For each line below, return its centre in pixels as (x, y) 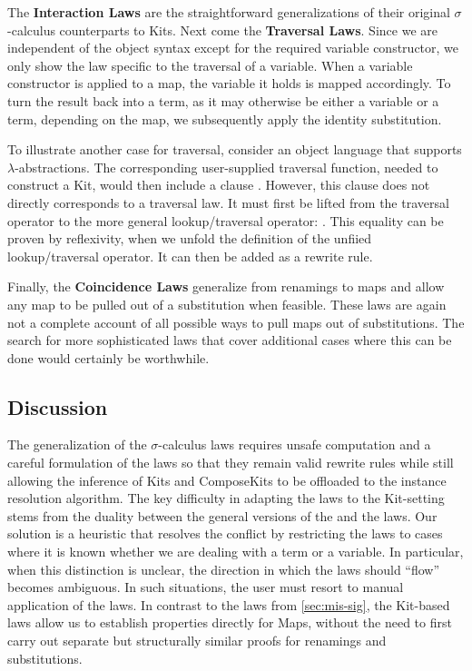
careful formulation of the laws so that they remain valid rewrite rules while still (231, 463)
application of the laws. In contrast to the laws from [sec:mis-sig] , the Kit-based (229, 604)
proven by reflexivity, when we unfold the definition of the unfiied (190, 238)
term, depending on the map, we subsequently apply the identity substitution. (225, 118)
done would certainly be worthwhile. (108, 357)
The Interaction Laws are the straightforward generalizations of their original (229, 12)
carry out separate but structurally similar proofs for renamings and (197, 641)
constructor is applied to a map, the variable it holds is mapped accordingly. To (229, 83)
